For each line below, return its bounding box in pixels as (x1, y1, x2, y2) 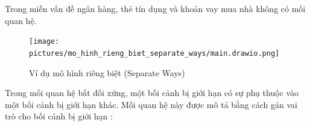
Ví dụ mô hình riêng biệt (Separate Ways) (29, 66, 185, 79)
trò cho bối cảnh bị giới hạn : (5, 110, 113, 122)
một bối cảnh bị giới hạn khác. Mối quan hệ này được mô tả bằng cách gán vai (5, 98, 297, 110)
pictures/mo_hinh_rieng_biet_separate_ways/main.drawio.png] (29, 49, 280, 58)
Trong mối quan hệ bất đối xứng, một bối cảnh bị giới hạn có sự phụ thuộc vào (5, 86, 299, 99)
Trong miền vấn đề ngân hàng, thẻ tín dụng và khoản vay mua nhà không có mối (5, 2, 306, 14)
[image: (29, 37, 60, 46)
